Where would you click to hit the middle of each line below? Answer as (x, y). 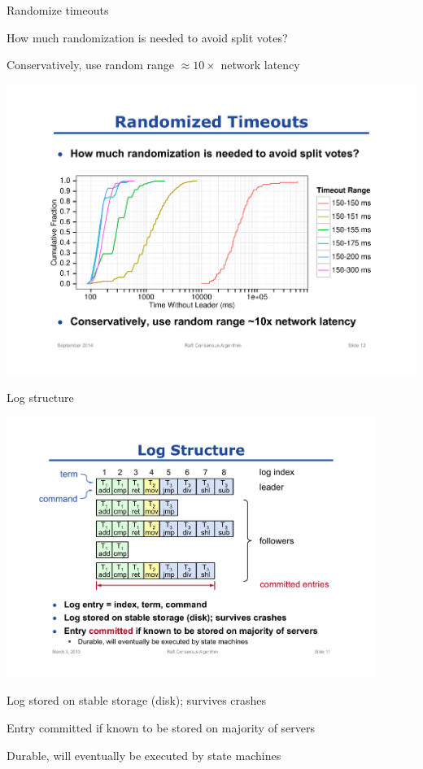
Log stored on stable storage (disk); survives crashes (137, 700)
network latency (260, 65)
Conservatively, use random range (90, 65)
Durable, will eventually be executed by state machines (144, 755)
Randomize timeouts (58, 10)
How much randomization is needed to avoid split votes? (147, 37)
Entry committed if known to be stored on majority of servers (161, 727)
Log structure (40, 397)
